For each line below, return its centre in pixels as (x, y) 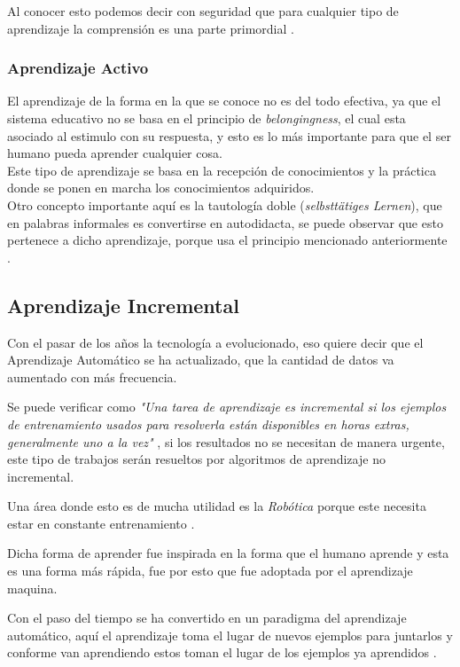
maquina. (32, 588)
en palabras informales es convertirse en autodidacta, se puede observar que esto (225, 222)
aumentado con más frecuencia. (92, 377)
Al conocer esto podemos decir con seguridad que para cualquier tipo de (203, 11)
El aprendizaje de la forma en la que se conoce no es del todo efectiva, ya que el (224, 101)
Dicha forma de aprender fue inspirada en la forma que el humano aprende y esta (228, 553)
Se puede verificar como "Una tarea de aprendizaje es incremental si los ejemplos (227, 407)
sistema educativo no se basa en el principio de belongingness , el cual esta (207, 118)
